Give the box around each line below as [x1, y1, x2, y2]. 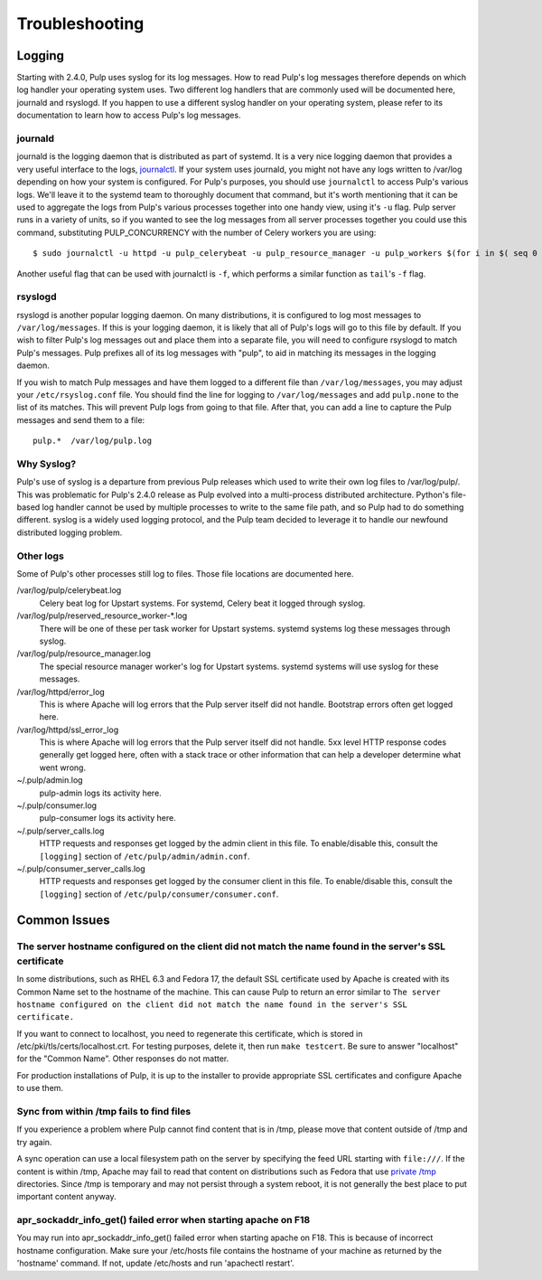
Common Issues [16, 912, 110, 927]
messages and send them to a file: [16, 414, 145, 425]
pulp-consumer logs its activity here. [39, 813, 176, 824]
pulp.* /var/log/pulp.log [33, 436, 153, 447]
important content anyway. [16, 1191, 117, 1202]
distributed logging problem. [16, 527, 123, 538]
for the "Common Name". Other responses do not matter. [16, 1053, 229, 1064]
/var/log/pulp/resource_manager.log [16, 648, 151, 659]
